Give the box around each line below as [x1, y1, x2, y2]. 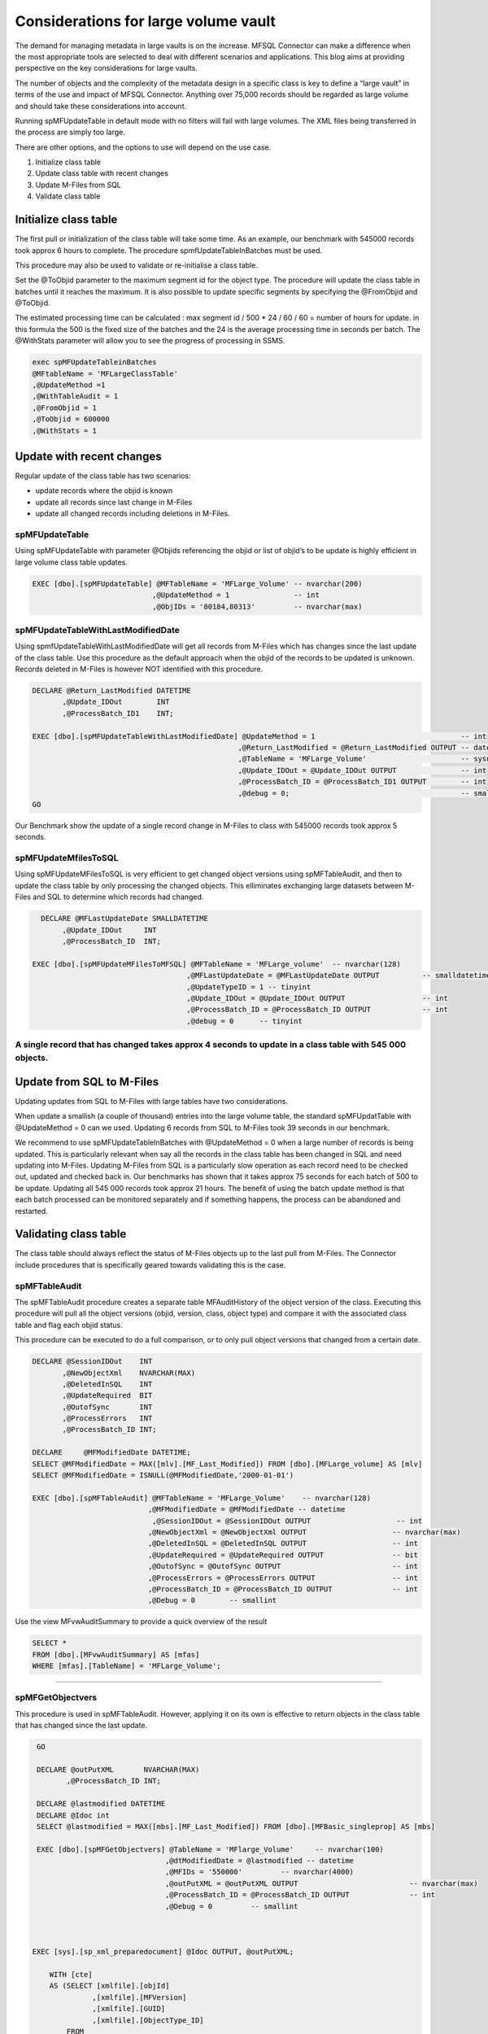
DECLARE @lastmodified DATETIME [37, 1799, 166, 1809]
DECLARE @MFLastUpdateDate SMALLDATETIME [41, 914, 209, 923]
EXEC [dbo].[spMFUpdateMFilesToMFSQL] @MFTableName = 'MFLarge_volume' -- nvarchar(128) [32, 959, 402, 968]
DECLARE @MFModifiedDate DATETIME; [32, 1448, 191, 1457]
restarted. [15, 1206, 48, 1216]
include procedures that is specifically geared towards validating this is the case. [15, 1259, 286, 1269]
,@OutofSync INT [62, 1402, 153, 1412]
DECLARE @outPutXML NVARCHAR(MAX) [37, 1765, 200, 1774]
